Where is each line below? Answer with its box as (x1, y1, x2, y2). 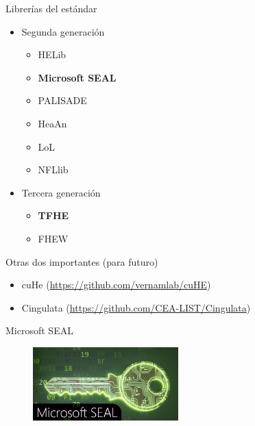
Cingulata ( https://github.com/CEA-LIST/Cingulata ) (21, 300, 251, 314)
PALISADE (38, 93, 87, 108)
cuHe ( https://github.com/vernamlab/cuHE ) (21, 277, 211, 292)
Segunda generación (21, 24, 105, 38)
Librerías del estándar (5, 1, 97, 15)
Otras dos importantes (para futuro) (5, 254, 158, 268)
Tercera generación (21, 185, 101, 199)
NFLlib (38, 162, 69, 177)
